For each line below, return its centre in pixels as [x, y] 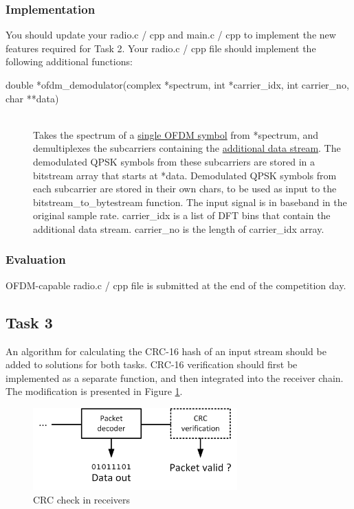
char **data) [32, 98]
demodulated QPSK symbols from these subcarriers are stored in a [174, 161]
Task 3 [29, 322]
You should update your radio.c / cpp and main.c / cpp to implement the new [171, 35]
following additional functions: [69, 61]
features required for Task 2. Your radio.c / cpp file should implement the [161, 48]
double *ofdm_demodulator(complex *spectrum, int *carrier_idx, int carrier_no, [177, 84]
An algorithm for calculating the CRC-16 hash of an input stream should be [166, 351]
